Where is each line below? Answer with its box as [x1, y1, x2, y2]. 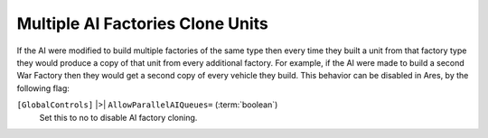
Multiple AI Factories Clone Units [16, 14, 268, 33]
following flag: [16, 82, 70, 94]
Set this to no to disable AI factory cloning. [39, 112, 198, 123]
